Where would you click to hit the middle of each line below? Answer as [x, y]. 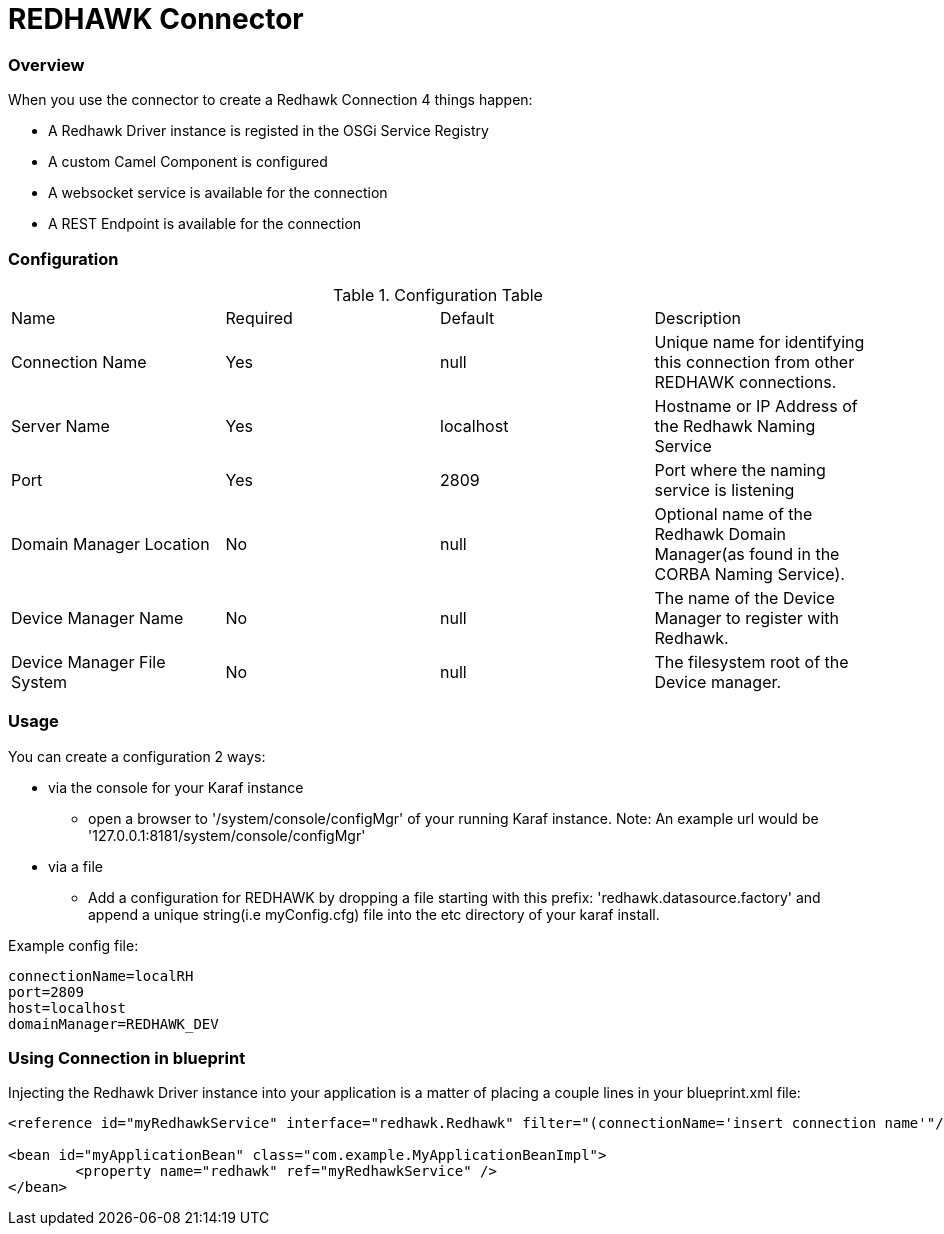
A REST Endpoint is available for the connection [205, 224]
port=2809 [46, 991]
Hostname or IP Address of [756, 405]
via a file [75, 866]
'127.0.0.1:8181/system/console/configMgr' [227, 835]
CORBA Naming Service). [749, 573]
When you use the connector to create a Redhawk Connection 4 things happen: [270, 100]
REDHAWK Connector [156, 19]
